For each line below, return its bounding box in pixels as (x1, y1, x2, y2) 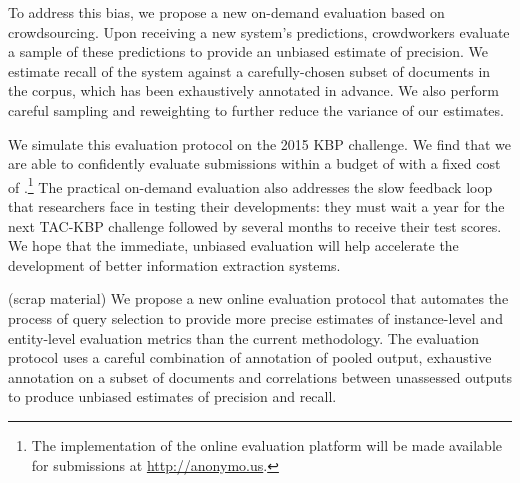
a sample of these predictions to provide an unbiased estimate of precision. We (8, 41, 489, 62)
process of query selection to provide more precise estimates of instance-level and (8, 307, 503, 328)
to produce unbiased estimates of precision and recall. (8, 386, 337, 407)
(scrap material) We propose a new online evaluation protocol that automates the (8, 288, 509, 309)
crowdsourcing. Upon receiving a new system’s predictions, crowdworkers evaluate (8, 21, 510, 42)
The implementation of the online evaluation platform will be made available (31, 434, 503, 455)
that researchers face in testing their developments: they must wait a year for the (8, 196, 505, 216)
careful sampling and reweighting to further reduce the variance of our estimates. (8, 99, 504, 120)
